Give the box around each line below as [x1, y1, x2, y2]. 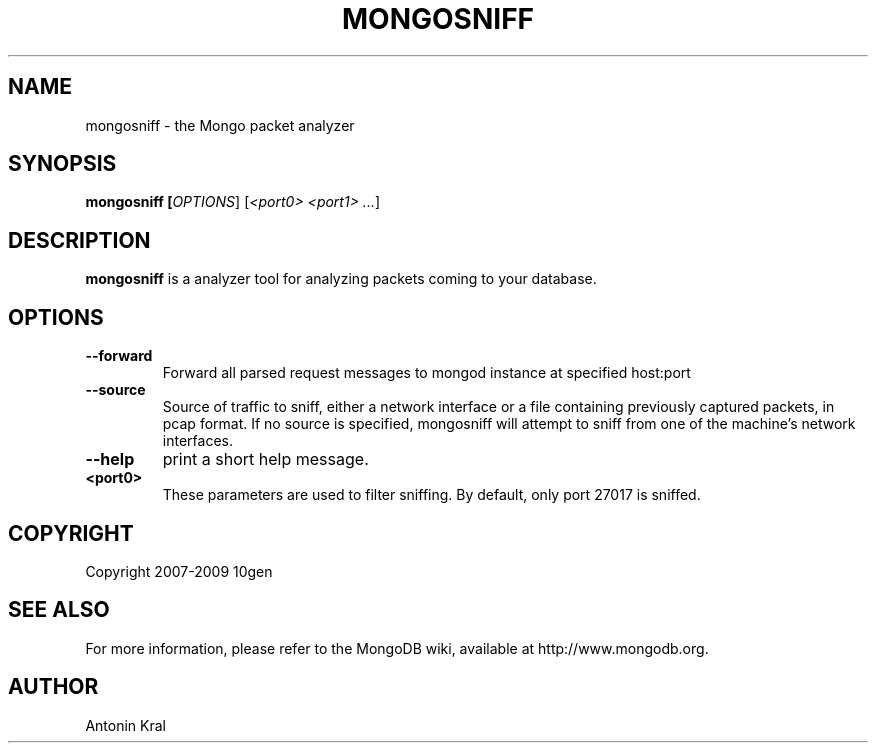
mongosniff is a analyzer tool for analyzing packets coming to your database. [85, 270, 597, 288]
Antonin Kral [85, 716, 166, 734]
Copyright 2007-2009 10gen [85, 562, 273, 580]
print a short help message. [162, 449, 369, 470]
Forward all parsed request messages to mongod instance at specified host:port [162, 364, 691, 382]
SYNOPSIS [8, 151, 117, 177]
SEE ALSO [8, 597, 110, 623]
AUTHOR [8, 674, 99, 700]
